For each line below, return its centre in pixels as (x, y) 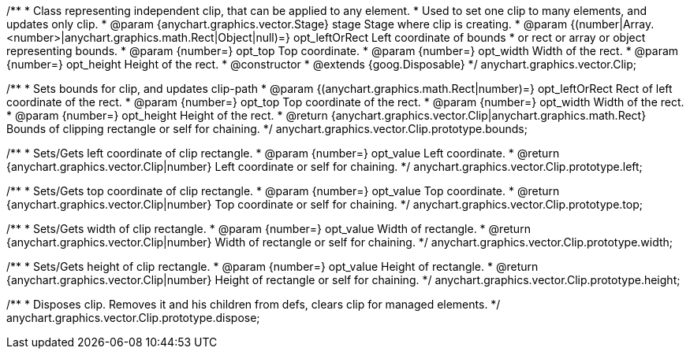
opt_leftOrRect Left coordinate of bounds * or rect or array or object (470, 37)
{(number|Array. (612, 24)
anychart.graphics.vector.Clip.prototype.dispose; (133, 318)
